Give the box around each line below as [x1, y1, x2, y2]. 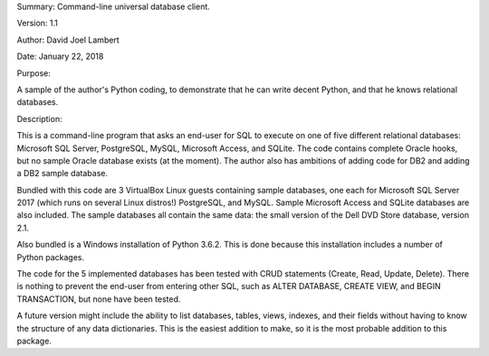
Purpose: [16, 68, 52, 79]
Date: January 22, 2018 [16, 51, 104, 62]
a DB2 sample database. [16, 168, 109, 179]
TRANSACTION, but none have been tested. [16, 294, 181, 304]
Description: [16, 113, 62, 124]
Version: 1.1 [16, 18, 59, 29]
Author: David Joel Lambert [16, 34, 120, 45]
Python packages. [16, 251, 85, 262]
